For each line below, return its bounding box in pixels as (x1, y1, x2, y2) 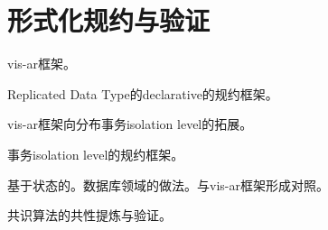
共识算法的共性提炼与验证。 (7, 206, 172, 225)
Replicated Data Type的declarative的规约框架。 (7, 84, 278, 103)
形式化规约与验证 (7, 2, 211, 39)
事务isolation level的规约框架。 (7, 144, 184, 163)
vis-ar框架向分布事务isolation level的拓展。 (7, 115, 253, 133)
